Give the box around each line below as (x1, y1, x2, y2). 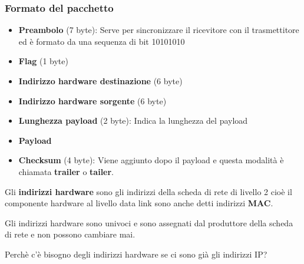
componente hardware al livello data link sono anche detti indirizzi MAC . (5, 197, 273, 209)
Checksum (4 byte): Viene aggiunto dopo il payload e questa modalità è (18, 154, 284, 166)
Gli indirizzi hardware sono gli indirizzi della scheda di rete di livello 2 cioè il (5, 185, 292, 197)
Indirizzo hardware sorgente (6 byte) (18, 94, 167, 107)
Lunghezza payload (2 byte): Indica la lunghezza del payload (18, 114, 248, 127)
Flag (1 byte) (18, 55, 68, 67)
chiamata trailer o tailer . (18, 165, 114, 177)
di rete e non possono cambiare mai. (5, 228, 136, 240)
